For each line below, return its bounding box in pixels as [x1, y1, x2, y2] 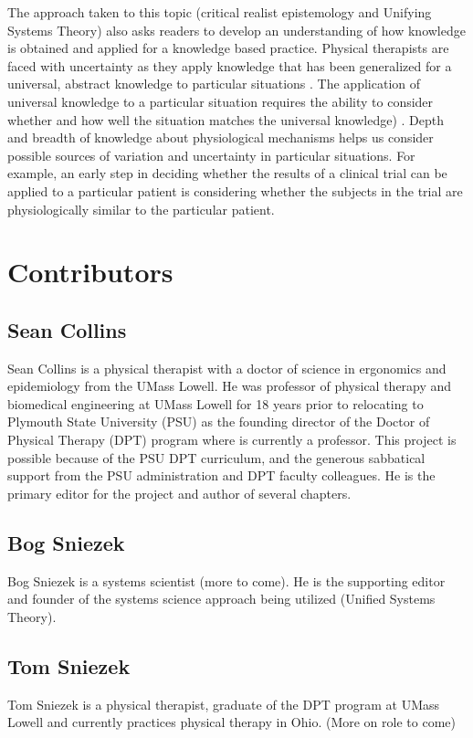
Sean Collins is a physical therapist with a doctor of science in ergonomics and [7, 358, 447, 377]
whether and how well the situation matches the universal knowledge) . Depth [7, 110, 445, 129]
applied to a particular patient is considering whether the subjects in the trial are [7, 181, 463, 200]
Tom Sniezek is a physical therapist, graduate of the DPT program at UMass [7, 694, 440, 713]
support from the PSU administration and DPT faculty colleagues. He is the [7, 466, 436, 485]
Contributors [7, 253, 173, 290]
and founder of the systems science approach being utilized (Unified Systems [7, 589, 436, 608]
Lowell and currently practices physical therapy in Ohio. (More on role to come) [7, 712, 456, 732]
